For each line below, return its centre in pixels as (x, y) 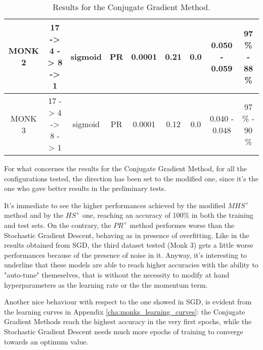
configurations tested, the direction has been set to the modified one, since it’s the (131, 178)
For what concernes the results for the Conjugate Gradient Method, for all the (125, 168)
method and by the (34, 215)
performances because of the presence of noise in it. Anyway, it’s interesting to (126, 255)
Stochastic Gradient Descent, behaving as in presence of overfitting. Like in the (127, 235)
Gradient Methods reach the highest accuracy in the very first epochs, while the (128, 321)
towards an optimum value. (46, 341)
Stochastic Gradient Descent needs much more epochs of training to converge (124, 331)
